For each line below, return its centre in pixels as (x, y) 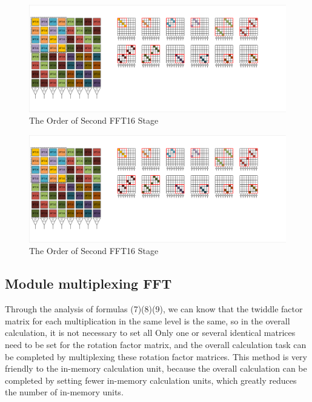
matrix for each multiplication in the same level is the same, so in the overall (148, 320)
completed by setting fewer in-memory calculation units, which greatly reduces (151, 380)
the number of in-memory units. (64, 392)
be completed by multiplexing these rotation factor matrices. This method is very (156, 356)
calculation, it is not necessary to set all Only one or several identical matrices (150, 333)
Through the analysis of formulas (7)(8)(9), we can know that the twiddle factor (154, 309)
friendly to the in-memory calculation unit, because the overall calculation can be (156, 368)
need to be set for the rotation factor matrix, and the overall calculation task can (156, 344)
